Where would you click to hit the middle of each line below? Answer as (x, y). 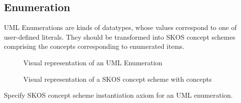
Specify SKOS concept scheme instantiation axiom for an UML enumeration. (119, 95)
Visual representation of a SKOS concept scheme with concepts (118, 79)
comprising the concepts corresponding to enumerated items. (94, 46)
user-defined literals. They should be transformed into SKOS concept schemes (120, 37)
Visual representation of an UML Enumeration (93, 62)
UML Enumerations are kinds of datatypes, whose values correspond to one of (120, 27)
